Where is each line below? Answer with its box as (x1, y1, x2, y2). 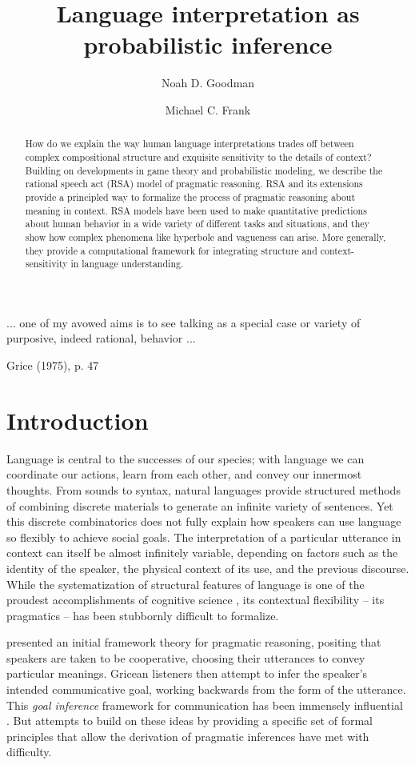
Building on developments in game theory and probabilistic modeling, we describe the (25, 163, 383, 177)
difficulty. (6, 743, 52, 760)
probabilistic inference (83, 28, 333, 61)
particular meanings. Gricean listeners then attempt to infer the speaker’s (6, 665, 368, 682)
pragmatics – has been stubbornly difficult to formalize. (6, 607, 279, 623)
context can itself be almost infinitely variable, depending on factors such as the (6, 544, 398, 561)
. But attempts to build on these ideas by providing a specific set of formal (6, 712, 373, 729)
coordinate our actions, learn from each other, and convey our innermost (6, 466, 362, 483)
